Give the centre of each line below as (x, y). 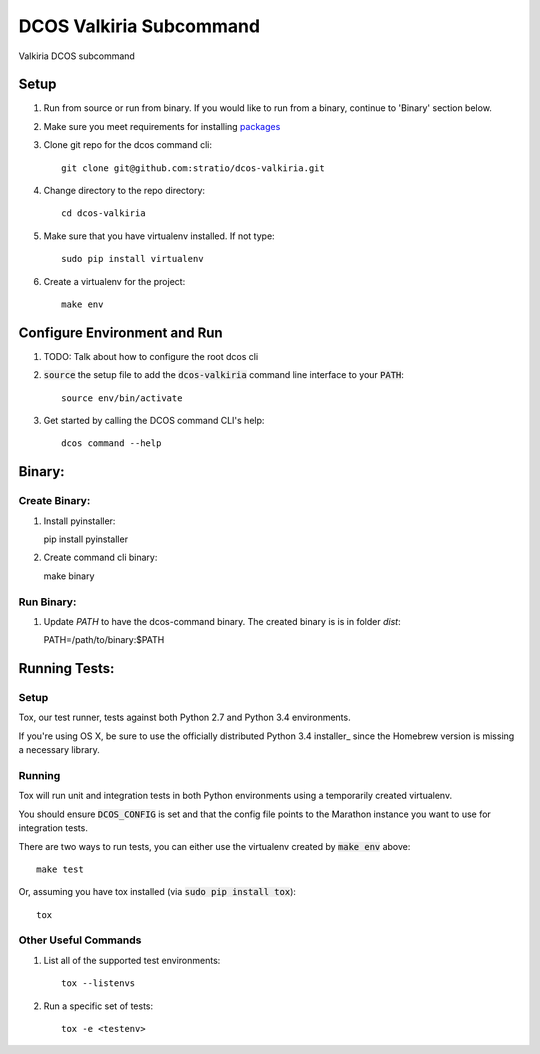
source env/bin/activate (122, 398)
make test (60, 869)
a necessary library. (59, 750)
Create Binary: (54, 501)
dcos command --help (111, 443)
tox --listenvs (98, 983)
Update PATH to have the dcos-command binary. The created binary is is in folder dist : (222, 621)
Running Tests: (66, 668)
